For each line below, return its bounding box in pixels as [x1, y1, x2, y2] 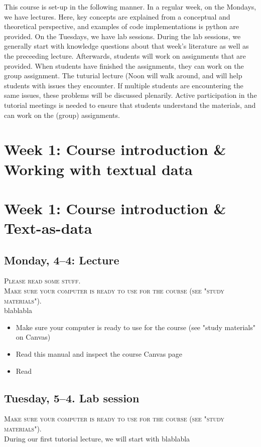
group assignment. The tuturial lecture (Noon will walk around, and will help [4, 70, 242, 81]
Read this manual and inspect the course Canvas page [16, 349, 182, 359]
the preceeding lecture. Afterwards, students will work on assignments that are [4, 50, 246, 61]
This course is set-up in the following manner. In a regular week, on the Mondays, [4, 2, 256, 12]
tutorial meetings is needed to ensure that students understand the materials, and [4, 99, 256, 110]
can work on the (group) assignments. [4, 109, 120, 120]
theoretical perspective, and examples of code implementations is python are [4, 21, 239, 32]
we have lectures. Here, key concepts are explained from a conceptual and [4, 11, 230, 22]
